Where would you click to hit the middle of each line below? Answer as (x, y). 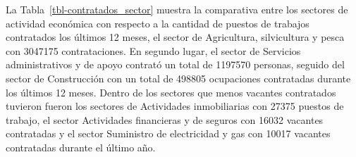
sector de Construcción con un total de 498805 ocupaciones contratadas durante (178, 78)
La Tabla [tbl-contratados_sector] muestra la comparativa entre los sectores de (177, 9)
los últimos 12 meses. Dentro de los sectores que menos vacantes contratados (171, 92)
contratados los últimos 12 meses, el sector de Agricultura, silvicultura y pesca (175, 37)
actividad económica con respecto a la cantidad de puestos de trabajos (158, 23)
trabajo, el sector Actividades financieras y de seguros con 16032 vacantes (165, 119)
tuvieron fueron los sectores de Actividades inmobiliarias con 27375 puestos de (175, 106)
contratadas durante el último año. (81, 147)
